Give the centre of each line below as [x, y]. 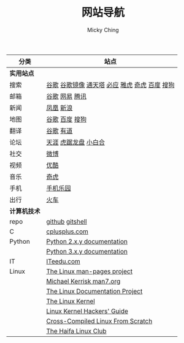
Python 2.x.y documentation [87, 241]
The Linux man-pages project [90, 271]
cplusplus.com [67, 232]
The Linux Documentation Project [94, 291]
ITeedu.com [63, 261]
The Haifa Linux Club [76, 331]
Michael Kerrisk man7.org [83, 281]
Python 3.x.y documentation [87, 251]
